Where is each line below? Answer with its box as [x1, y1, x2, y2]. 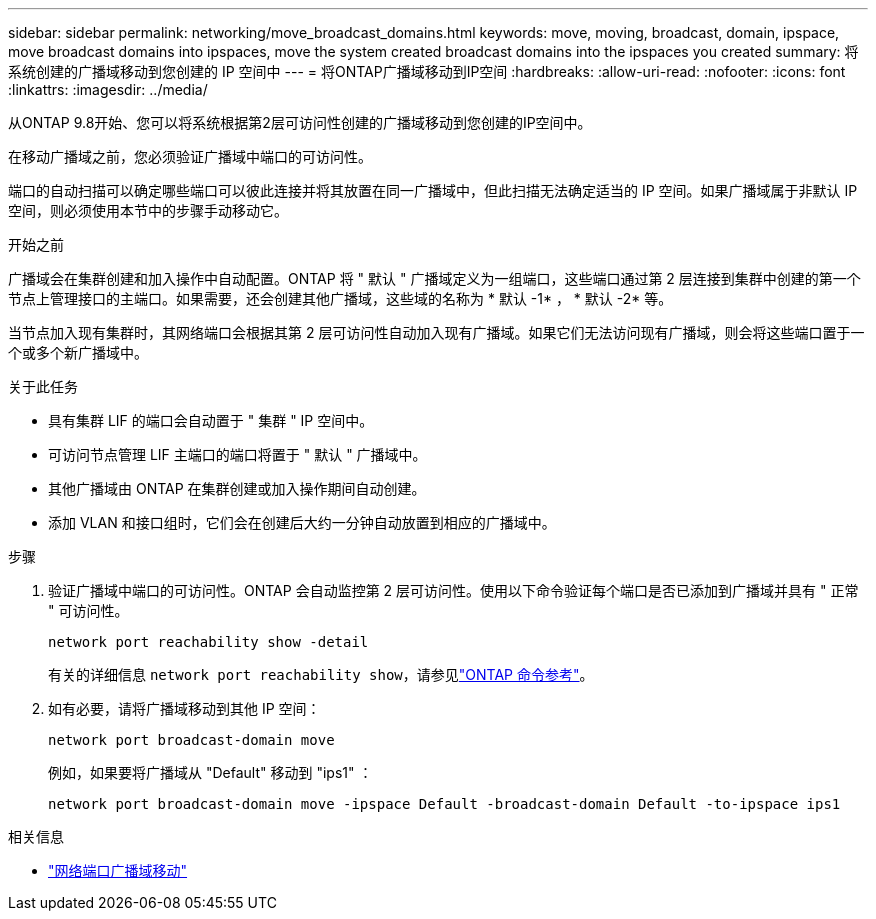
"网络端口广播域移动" [48, 862, 188, 879]
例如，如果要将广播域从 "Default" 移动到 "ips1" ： [48, 764, 373, 781]
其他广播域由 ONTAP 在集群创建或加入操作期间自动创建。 [48, 480, 426, 497]
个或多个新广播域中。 [8, 344, 148, 361]
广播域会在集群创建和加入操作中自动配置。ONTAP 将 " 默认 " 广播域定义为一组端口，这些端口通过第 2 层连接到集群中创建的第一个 [8, 270, 861, 287]
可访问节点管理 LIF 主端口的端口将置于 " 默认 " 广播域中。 [48, 446, 427, 463]
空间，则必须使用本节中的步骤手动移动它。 [8, 202, 288, 219]
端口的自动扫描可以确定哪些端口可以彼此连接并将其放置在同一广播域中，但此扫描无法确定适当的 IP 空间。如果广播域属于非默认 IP [8, 182, 858, 199]
